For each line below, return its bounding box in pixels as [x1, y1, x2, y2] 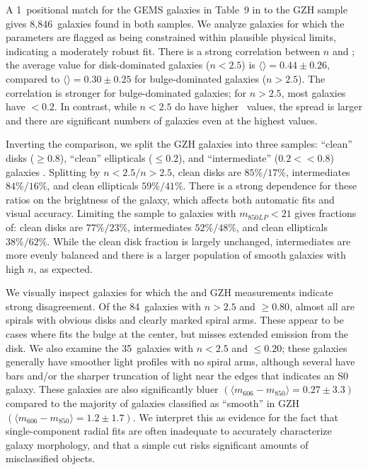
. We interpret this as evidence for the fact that [132, 409, 339, 424]
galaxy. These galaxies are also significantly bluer [6, 382, 219, 396]
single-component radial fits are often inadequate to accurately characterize [6, 423, 332, 438]
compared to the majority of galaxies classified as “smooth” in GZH [6, 396, 300, 411]
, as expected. [33, 261, 93, 276]
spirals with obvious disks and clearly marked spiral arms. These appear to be [6, 312, 344, 327]
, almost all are [289, 298, 355, 313]
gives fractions [294, 206, 357, 221]
